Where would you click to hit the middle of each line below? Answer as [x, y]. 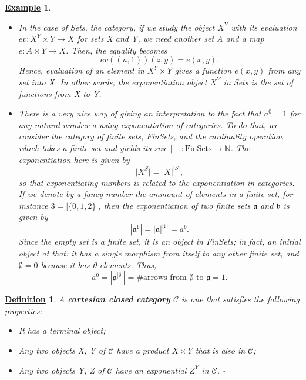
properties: [23, 310]
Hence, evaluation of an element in [81, 70]
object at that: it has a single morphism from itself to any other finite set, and [159, 253]
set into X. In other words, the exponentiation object [113, 81]
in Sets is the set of [258, 81]
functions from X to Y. [60, 93]
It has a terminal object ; [62, 330]
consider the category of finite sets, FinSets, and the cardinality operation [150, 136]
